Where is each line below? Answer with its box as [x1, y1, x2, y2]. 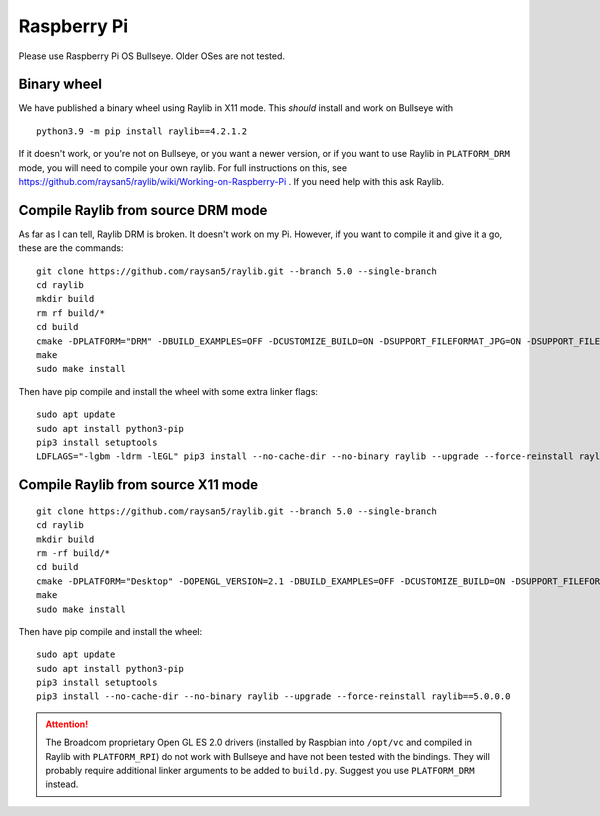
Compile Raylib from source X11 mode [18, 476, 259, 494]
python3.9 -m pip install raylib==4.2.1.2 [36, 125, 248, 137]
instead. [45, 778, 79, 790]
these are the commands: [18, 242, 124, 254]
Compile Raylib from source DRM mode [18, 201, 268, 219]
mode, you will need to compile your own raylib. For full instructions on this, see [18, 161, 348, 174]
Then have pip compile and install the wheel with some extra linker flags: [18, 385, 319, 397]
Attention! [45, 718, 89, 730]
